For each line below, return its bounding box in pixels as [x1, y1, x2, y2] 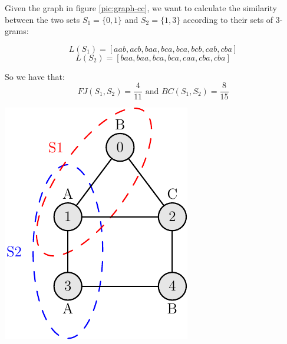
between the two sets [5, 13, 80, 25]
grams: [5, 25, 29, 37]
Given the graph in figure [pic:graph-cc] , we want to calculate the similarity [5, 2, 277, 14]
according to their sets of [183, 13, 273, 25]
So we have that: [5, 70, 65, 82]
